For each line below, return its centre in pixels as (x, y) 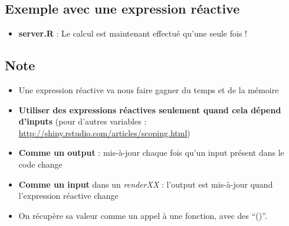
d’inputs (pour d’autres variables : (83, 121)
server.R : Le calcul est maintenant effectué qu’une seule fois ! (133, 33)
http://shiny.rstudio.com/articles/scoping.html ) (104, 132)
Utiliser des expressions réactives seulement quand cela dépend (150, 109)
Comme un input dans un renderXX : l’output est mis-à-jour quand (146, 184)
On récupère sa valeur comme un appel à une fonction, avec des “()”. (143, 215)
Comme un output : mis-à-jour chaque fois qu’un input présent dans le (151, 153)
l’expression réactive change (68, 196)
